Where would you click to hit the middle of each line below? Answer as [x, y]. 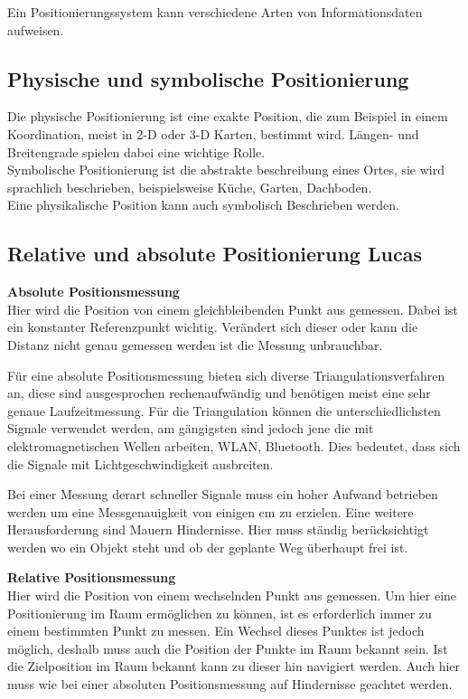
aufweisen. [36, 29]
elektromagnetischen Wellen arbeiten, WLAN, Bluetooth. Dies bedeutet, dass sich [234, 445]
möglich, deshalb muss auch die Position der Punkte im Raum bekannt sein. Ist [228, 648]
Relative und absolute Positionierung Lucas [215, 254]
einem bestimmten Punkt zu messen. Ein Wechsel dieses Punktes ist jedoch [216, 631]
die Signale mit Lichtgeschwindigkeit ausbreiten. [140, 463]
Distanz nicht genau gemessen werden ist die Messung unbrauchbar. [195, 344]
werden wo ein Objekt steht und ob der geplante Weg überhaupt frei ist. [208, 547]
